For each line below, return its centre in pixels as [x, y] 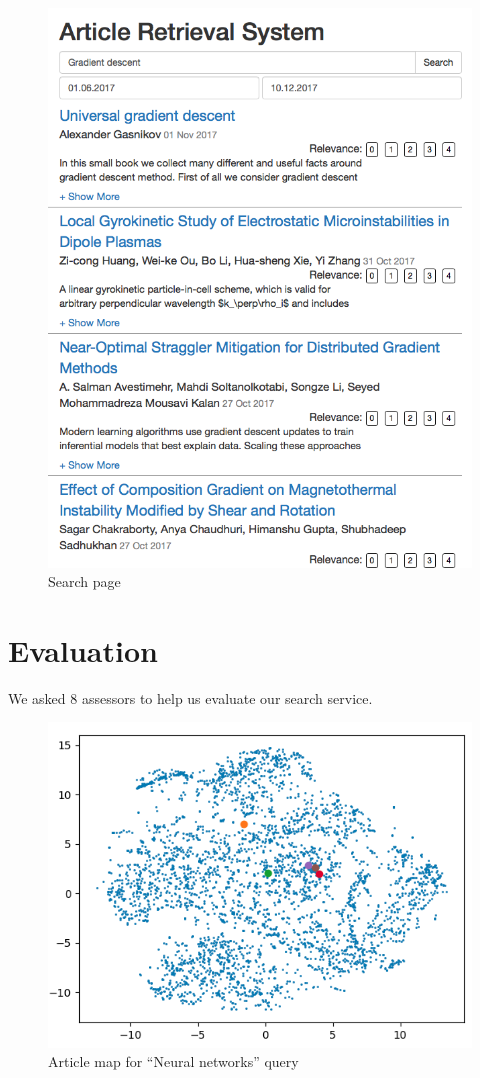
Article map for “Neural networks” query [173, 1061]
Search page [84, 581]
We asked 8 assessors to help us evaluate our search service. [190, 697]
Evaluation [83, 649]
